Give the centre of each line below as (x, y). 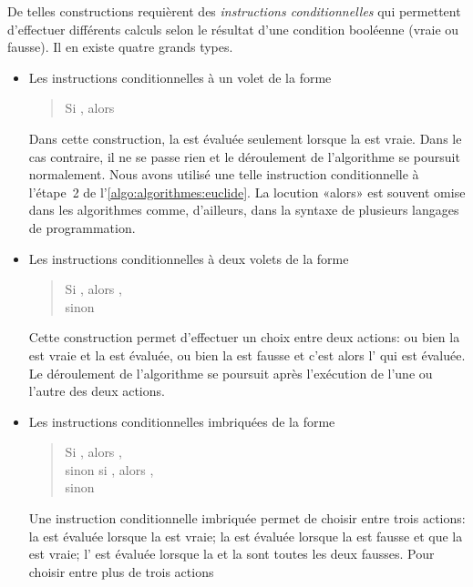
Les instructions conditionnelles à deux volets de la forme (189, 258)
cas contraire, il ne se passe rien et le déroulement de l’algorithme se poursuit (244, 156)
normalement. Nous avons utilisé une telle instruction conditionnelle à (224, 174)
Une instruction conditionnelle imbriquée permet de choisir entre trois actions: (247, 518)
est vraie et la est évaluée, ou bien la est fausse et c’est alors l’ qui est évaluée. (247, 354)
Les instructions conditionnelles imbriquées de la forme (182, 421)
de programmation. (82, 227)
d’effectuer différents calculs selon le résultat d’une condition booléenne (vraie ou (233, 29)
